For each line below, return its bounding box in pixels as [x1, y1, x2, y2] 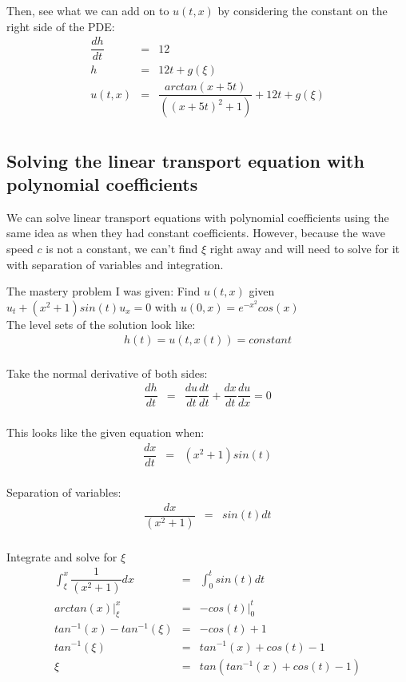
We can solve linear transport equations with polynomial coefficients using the [6, 208, 389, 225]
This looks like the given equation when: [6, 424, 205, 441]
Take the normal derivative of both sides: [6, 364, 208, 381]
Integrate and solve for [6, 548, 117, 565]
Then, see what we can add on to [6, 2, 169, 18]
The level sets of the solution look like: [6, 315, 196, 332]
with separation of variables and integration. [6, 256, 224, 272]
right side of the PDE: [6, 18, 115, 34]
